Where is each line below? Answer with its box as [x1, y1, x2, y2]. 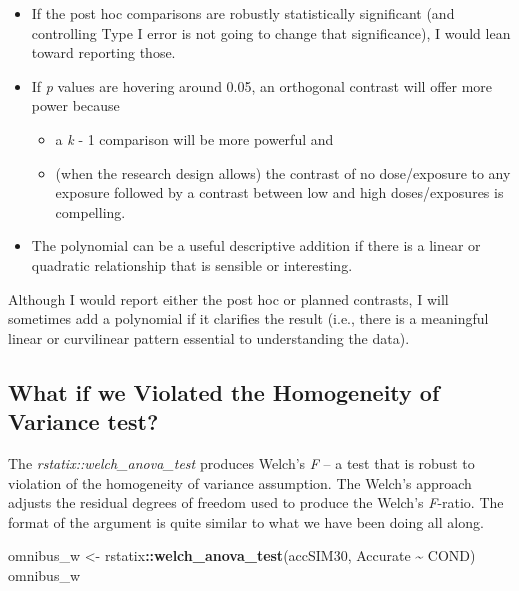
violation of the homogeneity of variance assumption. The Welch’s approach [8, 472, 472, 493]
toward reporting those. [31, 42, 176, 63]
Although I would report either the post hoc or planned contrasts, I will [8, 288, 449, 309]
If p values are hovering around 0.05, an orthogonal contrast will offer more [31, 75, 493, 96]
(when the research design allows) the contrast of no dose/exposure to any [55, 162, 511, 183]
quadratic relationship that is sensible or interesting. [31, 254, 353, 275]
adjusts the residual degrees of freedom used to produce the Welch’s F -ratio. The [8, 492, 504, 513]
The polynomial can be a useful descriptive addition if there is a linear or [31, 235, 481, 256]
